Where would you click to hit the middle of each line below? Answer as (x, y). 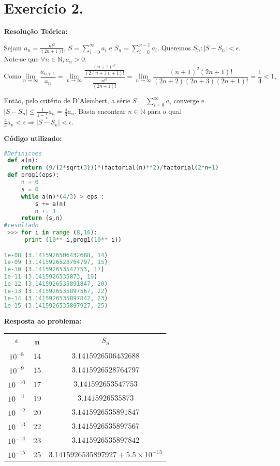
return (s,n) (42, 218)
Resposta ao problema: (43, 320)
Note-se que (21, 59)
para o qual (164, 111)
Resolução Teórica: (36, 31)
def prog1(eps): (33, 175)
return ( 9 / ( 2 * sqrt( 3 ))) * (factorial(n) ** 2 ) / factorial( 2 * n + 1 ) (120, 168)
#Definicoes (23, 153)
